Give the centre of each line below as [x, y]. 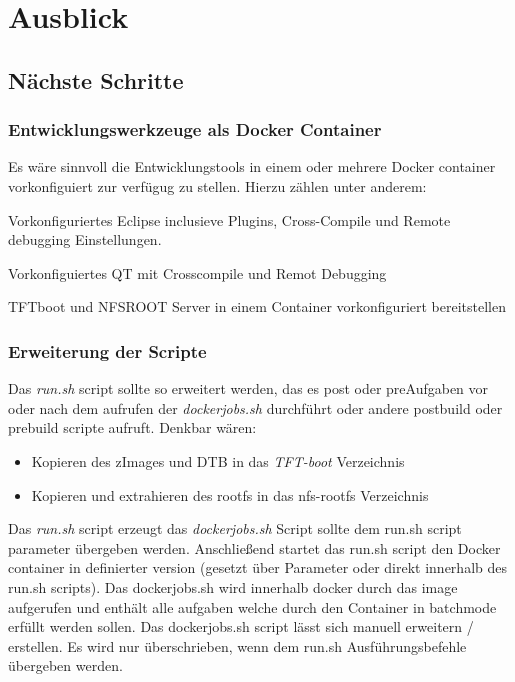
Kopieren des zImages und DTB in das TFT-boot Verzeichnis [218, 460]
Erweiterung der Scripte [107, 350]
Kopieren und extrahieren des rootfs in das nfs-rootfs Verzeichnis [230, 494]
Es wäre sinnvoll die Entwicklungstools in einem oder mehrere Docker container [252, 166]
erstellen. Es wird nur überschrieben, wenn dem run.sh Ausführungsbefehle [237, 645]
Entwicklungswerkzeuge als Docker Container [195, 129]
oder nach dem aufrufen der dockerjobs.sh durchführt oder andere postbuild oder [255, 407]
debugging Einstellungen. [85, 239]
